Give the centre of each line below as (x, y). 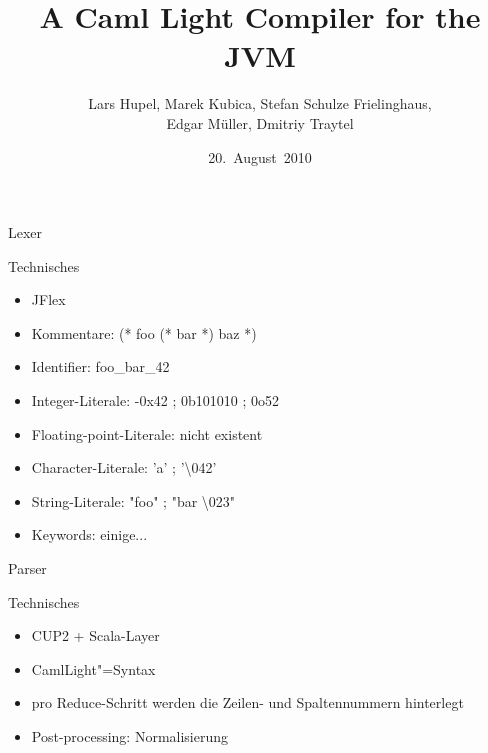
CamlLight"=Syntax (93, 668)
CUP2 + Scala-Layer (95, 635)
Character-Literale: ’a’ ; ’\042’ (124, 467)
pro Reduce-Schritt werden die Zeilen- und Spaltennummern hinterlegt (247, 702)
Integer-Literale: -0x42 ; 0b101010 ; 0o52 (155, 400)
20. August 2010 (260, 156)
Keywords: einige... (89, 534)
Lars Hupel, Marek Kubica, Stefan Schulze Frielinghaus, (260, 103)
